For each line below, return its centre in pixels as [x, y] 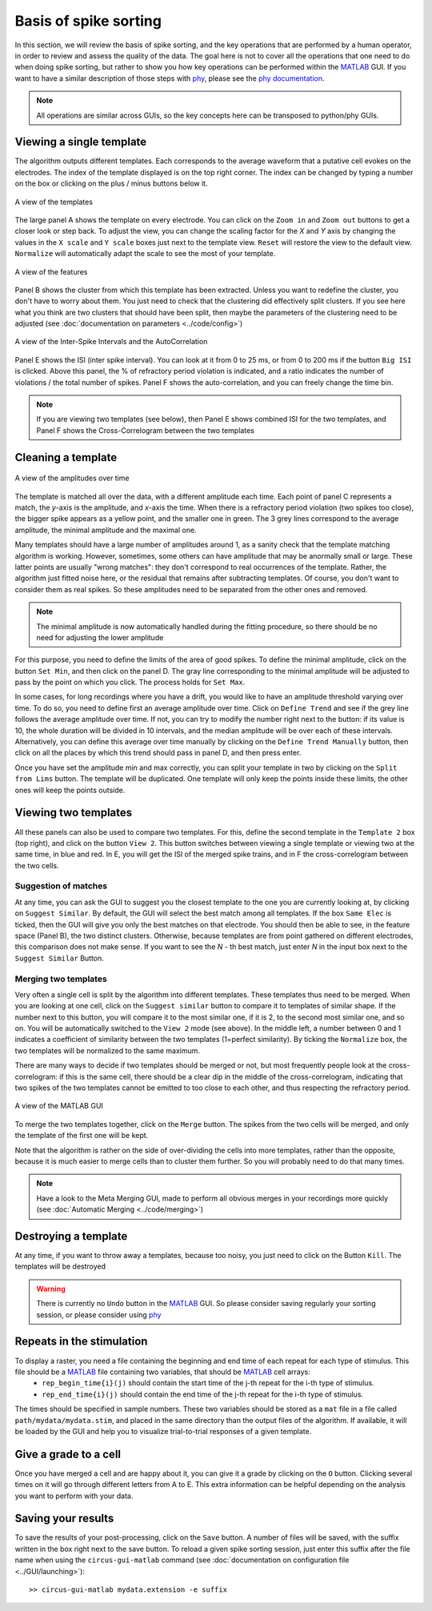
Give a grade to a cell [68, 1454]
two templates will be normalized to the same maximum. [107, 1050]
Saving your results [64, 1519]
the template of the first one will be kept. [82, 1136]
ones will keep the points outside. [70, 790]
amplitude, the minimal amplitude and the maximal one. [106, 530]
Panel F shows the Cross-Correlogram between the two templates [146, 430]
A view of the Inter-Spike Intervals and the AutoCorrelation [111, 342]
